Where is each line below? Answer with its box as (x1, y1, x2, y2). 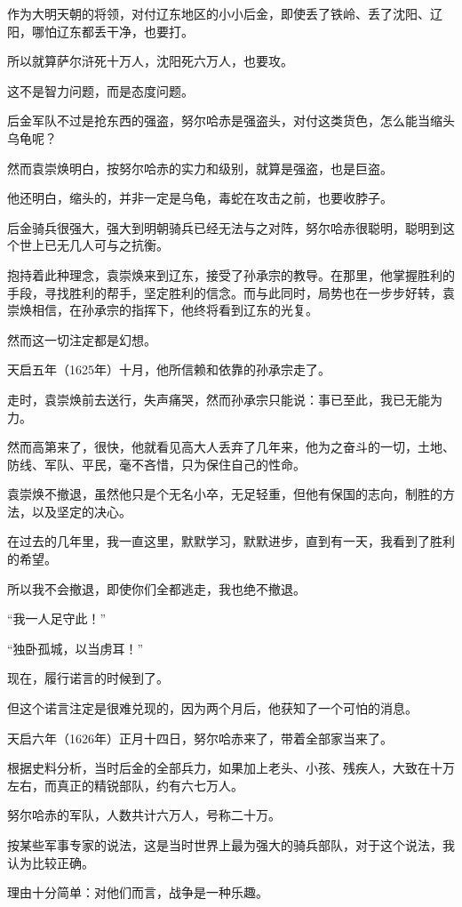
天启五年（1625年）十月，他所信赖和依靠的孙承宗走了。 (7, 360, 331, 379)
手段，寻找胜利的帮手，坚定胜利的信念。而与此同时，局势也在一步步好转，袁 (7, 283, 455, 301)
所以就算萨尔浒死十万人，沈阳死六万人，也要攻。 (7, 52, 293, 70)
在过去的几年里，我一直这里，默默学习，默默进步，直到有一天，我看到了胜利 (7, 532, 455, 550)
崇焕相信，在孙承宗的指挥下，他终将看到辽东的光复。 (7, 301, 318, 319)
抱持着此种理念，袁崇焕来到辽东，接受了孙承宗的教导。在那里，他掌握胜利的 (7, 265, 455, 284)
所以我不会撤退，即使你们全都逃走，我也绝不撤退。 (7, 579, 306, 598)
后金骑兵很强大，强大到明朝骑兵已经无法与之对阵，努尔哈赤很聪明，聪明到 (7, 218, 442, 237)
